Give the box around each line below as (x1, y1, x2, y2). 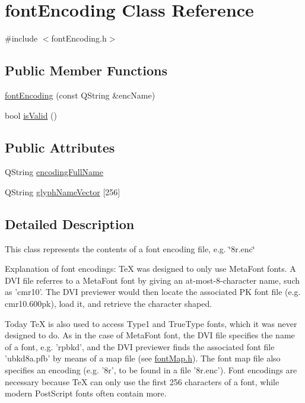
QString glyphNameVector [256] (5, 185, 120, 198)
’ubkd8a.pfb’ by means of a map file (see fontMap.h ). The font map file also (5, 352, 281, 364)
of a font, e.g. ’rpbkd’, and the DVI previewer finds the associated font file (5, 340, 275, 353)
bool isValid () (5, 109, 58, 121)
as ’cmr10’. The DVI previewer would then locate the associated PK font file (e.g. (5, 285, 301, 298)
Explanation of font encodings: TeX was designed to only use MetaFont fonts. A (5, 262, 296, 275)
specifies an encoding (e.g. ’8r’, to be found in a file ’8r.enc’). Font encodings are (5, 364, 297, 376)
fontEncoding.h (51, 32, 107, 45)
